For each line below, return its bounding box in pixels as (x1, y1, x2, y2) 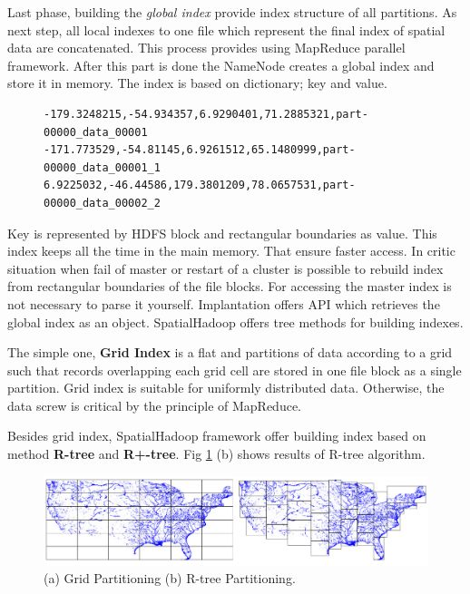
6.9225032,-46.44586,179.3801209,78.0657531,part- (44, 179, 356, 192)
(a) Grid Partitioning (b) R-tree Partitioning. (44, 569, 296, 588)
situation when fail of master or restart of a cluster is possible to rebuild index (7, 258, 444, 278)
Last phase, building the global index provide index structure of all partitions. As (7, 3, 457, 21)
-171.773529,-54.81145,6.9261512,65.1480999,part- (44, 143, 356, 157)
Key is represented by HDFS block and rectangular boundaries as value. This (7, 223, 437, 242)
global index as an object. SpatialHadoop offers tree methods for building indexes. (7, 312, 464, 331)
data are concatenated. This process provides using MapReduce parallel (7, 38, 406, 57)
